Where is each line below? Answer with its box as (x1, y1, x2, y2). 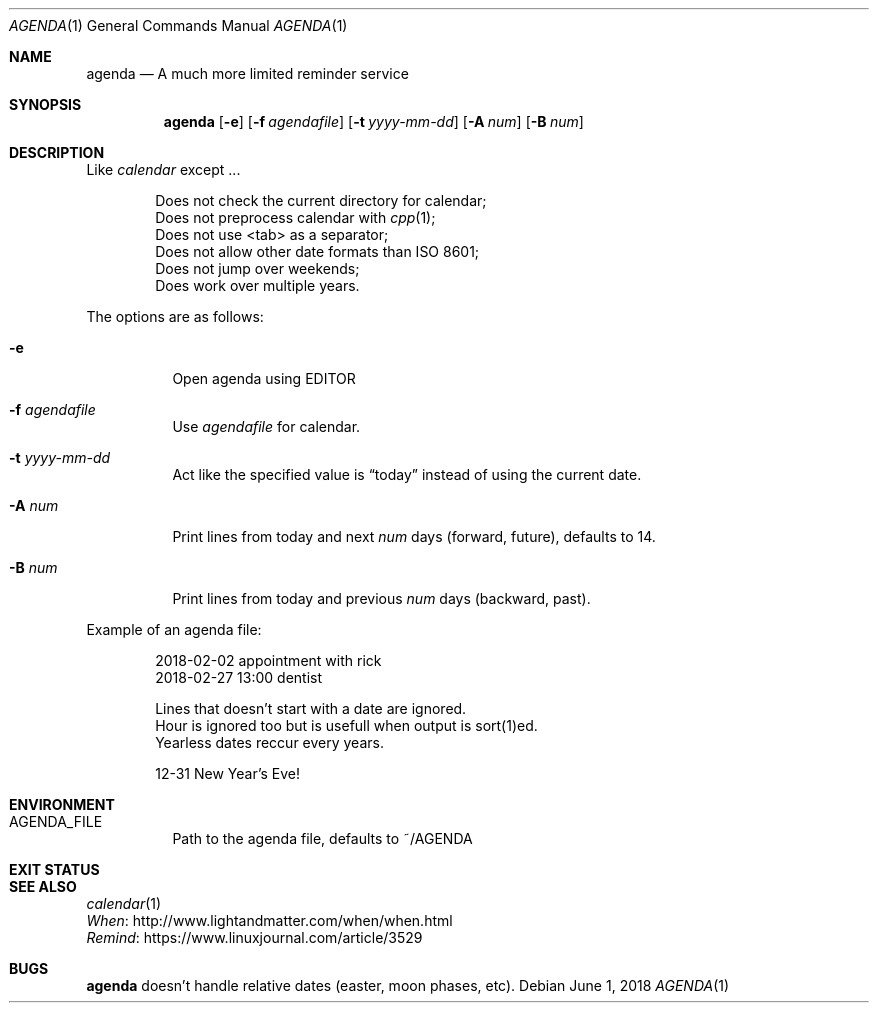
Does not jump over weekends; (155, 260, 360, 277)
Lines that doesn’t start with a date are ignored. (155, 700, 467, 717)
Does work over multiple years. (155, 277, 360, 294)
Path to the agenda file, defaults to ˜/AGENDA (172, 830, 473, 847)
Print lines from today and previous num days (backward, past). (172, 590, 591, 607)
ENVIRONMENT (9, 796, 115, 813)
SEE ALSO (9, 878, 77, 895)
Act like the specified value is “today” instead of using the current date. (172, 466, 642, 483)
